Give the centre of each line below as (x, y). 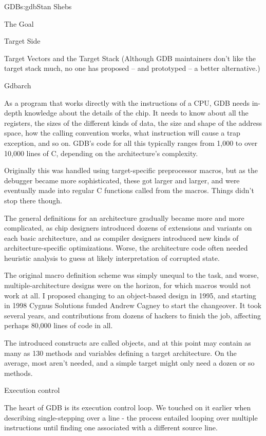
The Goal (19, 23)
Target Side (22, 41)
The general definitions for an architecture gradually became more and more (124, 217)
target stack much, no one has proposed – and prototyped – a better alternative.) (132, 68)
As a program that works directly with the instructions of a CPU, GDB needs (127, 102)
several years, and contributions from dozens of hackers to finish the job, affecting (132, 315)
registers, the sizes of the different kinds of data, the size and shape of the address (133, 122)
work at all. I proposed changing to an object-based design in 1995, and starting (130, 295)
